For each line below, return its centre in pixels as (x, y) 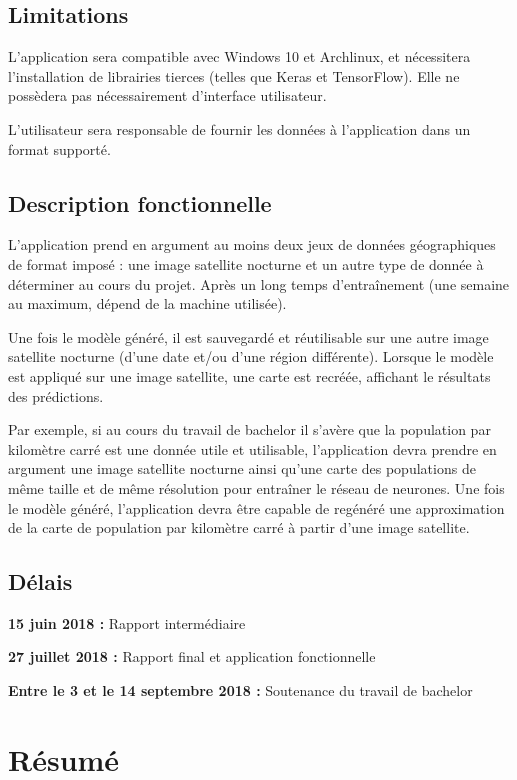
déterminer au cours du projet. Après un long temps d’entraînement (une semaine (259, 283)
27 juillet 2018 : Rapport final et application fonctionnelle (192, 656)
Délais (40, 581)
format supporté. (59, 148)
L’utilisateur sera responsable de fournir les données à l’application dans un (239, 128)
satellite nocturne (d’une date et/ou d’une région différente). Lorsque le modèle (251, 356)
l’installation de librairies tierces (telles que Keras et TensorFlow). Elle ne (234, 75)
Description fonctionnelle (140, 202)
